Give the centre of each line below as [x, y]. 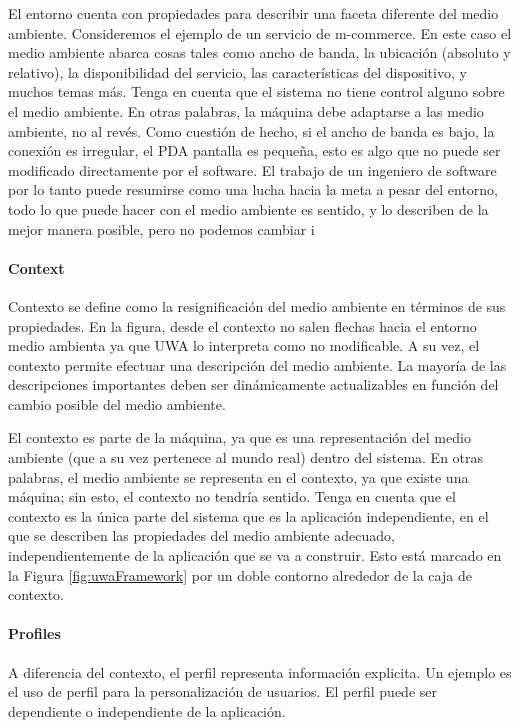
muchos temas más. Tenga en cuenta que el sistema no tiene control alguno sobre [256, 91]
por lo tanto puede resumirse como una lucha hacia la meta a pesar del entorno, [253, 189]
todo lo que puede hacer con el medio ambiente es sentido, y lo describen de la [248, 208]
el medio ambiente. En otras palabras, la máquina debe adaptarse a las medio [246, 110]
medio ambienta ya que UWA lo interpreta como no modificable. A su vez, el [244, 345]
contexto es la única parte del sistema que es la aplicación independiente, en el [248, 515]
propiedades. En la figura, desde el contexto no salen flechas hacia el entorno [242, 325]
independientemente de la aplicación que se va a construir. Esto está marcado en [255, 555]
